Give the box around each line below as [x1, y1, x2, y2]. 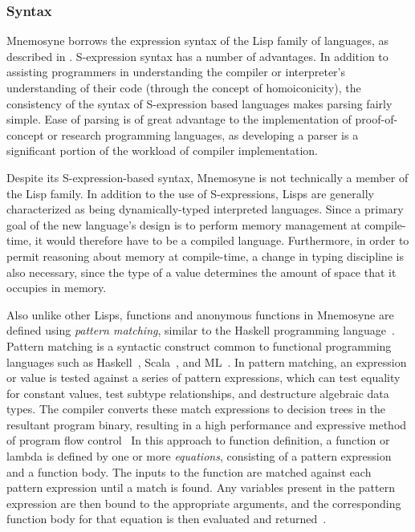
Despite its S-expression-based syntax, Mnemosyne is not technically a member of [6, 169, 409, 185]
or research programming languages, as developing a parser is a [47, 126, 359, 143]
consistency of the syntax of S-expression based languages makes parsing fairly [6, 95, 393, 112]
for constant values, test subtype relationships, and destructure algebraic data [6, 384, 389, 401]
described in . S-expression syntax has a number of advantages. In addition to [6, 47, 389, 64]
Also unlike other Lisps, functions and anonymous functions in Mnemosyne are [6, 306, 394, 323]
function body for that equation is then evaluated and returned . [6, 510, 327, 527]
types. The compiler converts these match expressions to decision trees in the [6, 400, 386, 417]
